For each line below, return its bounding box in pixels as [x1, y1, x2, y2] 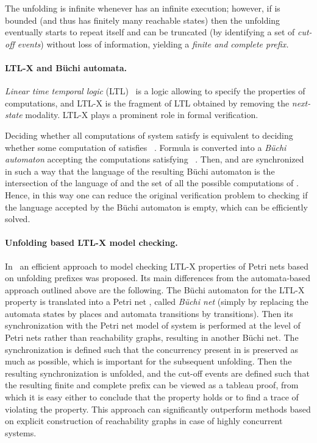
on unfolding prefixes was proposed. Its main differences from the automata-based [5, 271, 311, 284]
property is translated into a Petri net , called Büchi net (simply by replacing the [5, 295, 308, 308]
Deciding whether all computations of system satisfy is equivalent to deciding [5, 128, 293, 141]
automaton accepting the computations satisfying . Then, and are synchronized [5, 153, 304, 166]
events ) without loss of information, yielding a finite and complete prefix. [17, 37, 289, 50]
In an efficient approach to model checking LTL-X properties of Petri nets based [5, 259, 308, 272]
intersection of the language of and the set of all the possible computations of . [5, 176, 299, 189]
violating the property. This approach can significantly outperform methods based [5, 402, 311, 415]
